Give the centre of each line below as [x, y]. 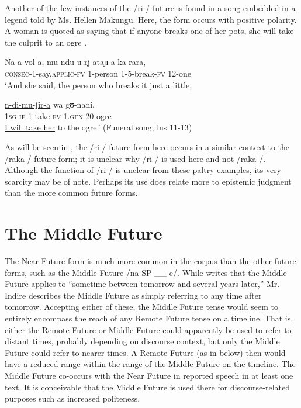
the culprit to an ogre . [46, 42]
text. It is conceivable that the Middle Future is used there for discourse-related [148, 387]
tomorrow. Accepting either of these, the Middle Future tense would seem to [141, 307]
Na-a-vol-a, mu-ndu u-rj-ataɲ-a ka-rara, [75, 62]
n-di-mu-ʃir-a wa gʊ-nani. [50, 104]
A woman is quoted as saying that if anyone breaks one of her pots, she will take [149, 31]
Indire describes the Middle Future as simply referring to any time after [133, 295]
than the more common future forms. [71, 193]
